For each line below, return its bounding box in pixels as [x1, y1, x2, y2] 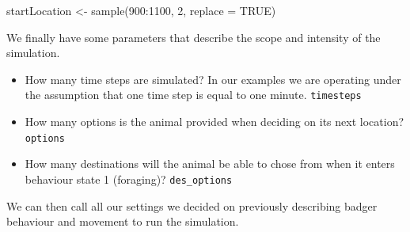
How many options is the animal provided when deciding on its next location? [25, 113, 404, 130]
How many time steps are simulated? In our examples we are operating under [25, 70, 401, 87]
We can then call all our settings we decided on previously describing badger [6, 197, 378, 214]
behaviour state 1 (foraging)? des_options [25, 170, 233, 187]
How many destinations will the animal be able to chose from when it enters [25, 155, 395, 172]
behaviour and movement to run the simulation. [6, 213, 239, 230]
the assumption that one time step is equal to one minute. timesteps [25, 86, 362, 103]
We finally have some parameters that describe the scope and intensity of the [6, 29, 381, 45]
